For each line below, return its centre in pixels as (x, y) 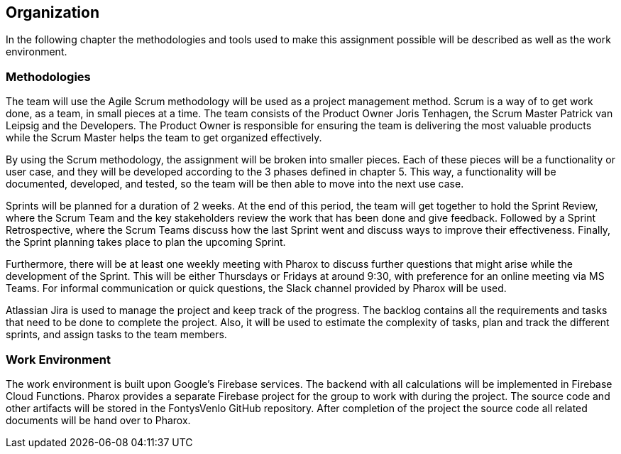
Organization (53, 12)
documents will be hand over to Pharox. (98, 420)
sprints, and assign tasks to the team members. (116, 335)
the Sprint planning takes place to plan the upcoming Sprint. (146, 242)
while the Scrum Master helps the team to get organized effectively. (164, 138)
